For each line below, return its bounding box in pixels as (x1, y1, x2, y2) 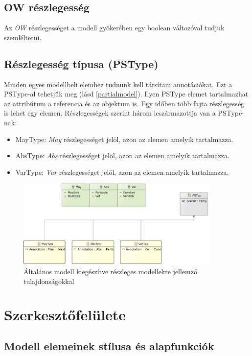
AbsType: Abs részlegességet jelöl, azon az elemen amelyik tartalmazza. (15, 150, 229, 161)
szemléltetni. (4, 32, 42, 42)
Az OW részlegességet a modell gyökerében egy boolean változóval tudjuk (4, 23, 225, 33)
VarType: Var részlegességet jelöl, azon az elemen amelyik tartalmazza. (15, 166, 229, 177)
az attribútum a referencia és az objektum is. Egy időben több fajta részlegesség (4, 98, 245, 108)
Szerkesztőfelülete (4, 305, 126, 325)
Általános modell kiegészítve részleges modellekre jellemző (23, 266, 197, 276)
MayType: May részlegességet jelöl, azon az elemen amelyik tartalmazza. (15, 134, 233, 144)
